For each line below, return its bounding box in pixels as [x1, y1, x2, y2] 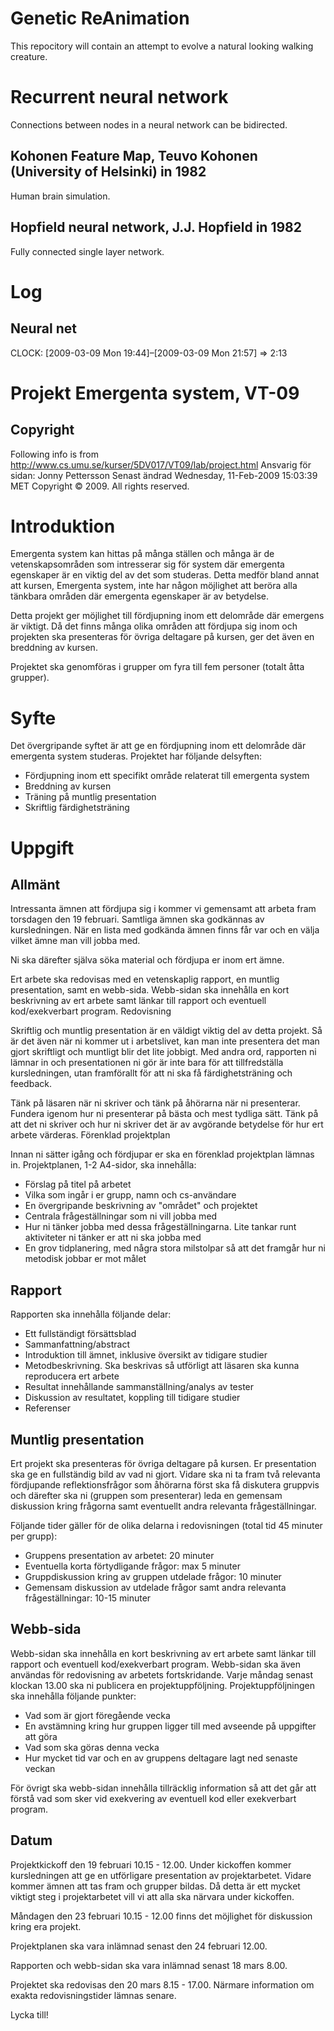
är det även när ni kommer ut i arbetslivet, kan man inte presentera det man [10, 1035, 320, 1047]
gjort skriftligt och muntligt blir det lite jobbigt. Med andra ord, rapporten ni [10, 1046, 317, 1058]
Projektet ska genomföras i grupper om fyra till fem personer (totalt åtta [10, 661, 305, 673]
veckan [24, 1762, 56, 1774]
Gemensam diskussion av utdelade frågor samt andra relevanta [24, 1582, 287, 1593]
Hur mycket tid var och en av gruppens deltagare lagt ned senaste [24, 1752, 298, 1764]
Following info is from [10, 448, 100, 460]
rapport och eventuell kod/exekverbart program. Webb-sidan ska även [10, 1658, 301, 1670]
